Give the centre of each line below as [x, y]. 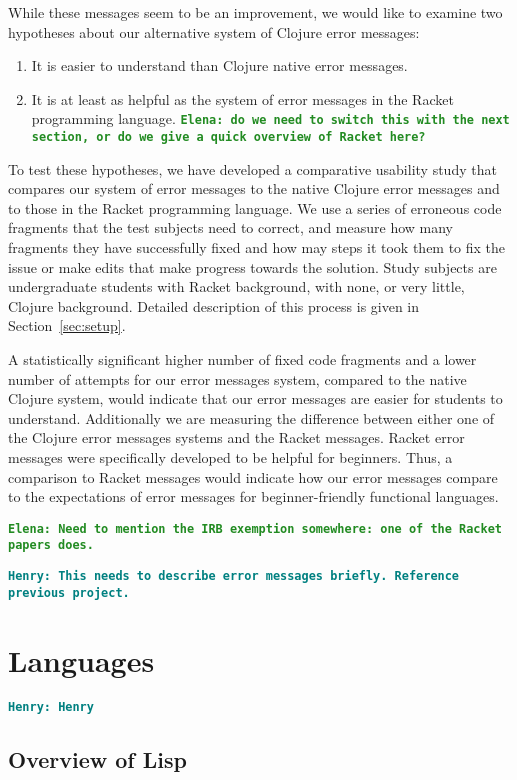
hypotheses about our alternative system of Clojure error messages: [214, 31]
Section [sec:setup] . [67, 325]
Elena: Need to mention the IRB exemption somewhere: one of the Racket [255, 528]
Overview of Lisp [97, 758]
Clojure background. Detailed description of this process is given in [214, 305]
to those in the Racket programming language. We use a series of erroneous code [255, 207]
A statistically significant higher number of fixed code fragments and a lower [242, 359]
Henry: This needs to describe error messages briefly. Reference [234, 576]
